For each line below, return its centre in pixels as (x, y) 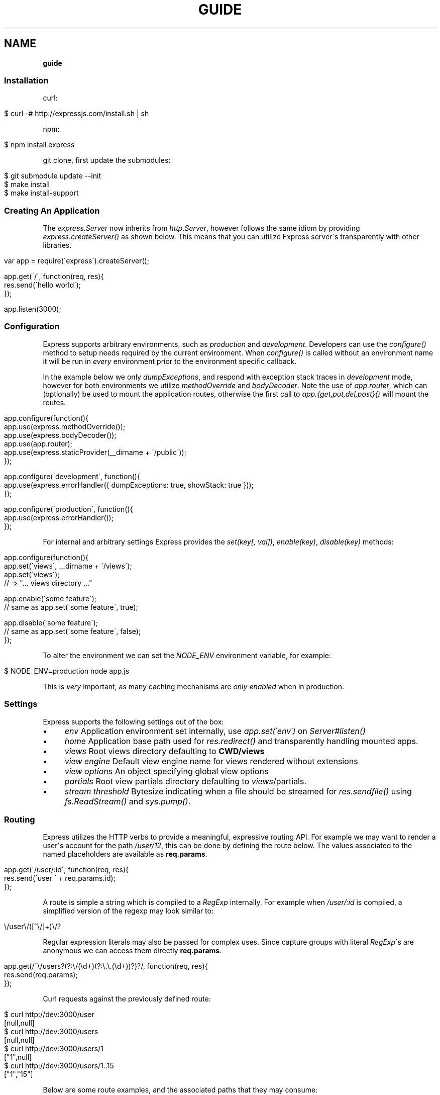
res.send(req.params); (41, 975)
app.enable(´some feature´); (50, 598)
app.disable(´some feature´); (51, 622)
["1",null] (18, 1057)
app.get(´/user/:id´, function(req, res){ (67, 870)
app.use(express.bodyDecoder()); (60, 435)
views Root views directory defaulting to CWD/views (164, 751)
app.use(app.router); (38, 443)
